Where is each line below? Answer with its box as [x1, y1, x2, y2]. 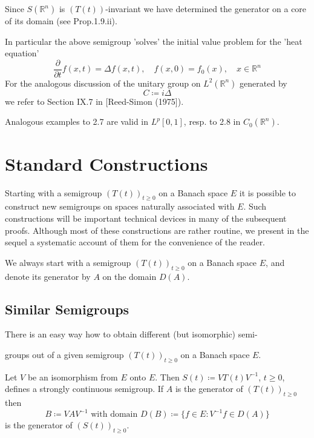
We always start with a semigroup [5, 256, 131, 268]
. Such [243, 200, 267, 213]
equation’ [5, 47, 39, 59]
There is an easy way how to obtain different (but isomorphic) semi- [5, 328, 258, 340]
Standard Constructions [5, 151, 208, 176]
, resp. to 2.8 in [183, 115, 241, 128]
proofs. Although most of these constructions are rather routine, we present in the [5, 224, 309, 236]
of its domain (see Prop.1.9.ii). [5, 15, 117, 27]
